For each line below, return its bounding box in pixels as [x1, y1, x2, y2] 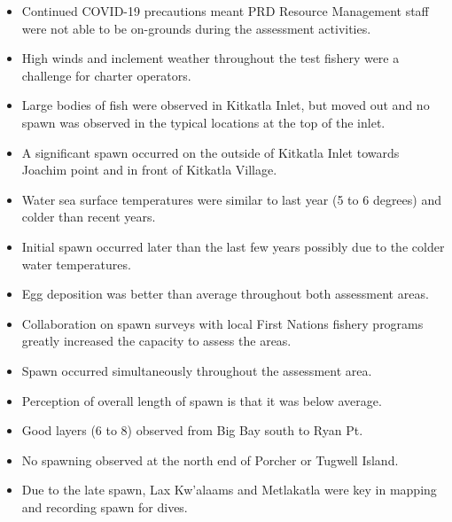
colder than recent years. [21, 207, 156, 226]
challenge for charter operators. [21, 66, 191, 84]
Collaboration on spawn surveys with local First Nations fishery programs [21, 314, 424, 332]
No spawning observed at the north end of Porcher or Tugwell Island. [21, 450, 399, 469]
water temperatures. [21, 254, 131, 273]
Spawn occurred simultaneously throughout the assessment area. [21, 361, 372, 379]
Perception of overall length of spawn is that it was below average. [21, 391, 382, 409]
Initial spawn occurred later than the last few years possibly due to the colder [21, 237, 445, 255]
